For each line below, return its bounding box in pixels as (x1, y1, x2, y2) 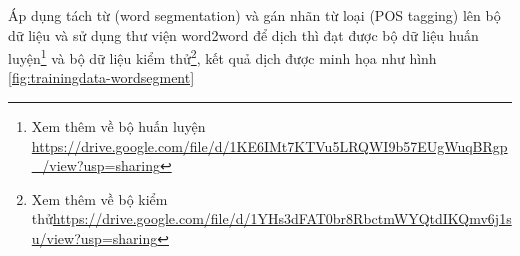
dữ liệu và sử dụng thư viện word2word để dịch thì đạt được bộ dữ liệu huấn (8, 24, 479, 45)
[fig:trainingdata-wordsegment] (8, 67, 195, 88)
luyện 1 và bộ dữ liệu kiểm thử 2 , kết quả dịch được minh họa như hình (8, 45, 437, 68)
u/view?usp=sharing (31, 228, 158, 248)
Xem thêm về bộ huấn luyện (31, 116, 206, 137)
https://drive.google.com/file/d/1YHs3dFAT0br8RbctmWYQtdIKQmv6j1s (52, 208, 512, 229)
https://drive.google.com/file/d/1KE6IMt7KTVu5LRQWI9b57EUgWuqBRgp (31, 135, 508, 156)
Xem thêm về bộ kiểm (31, 188, 168, 209)
